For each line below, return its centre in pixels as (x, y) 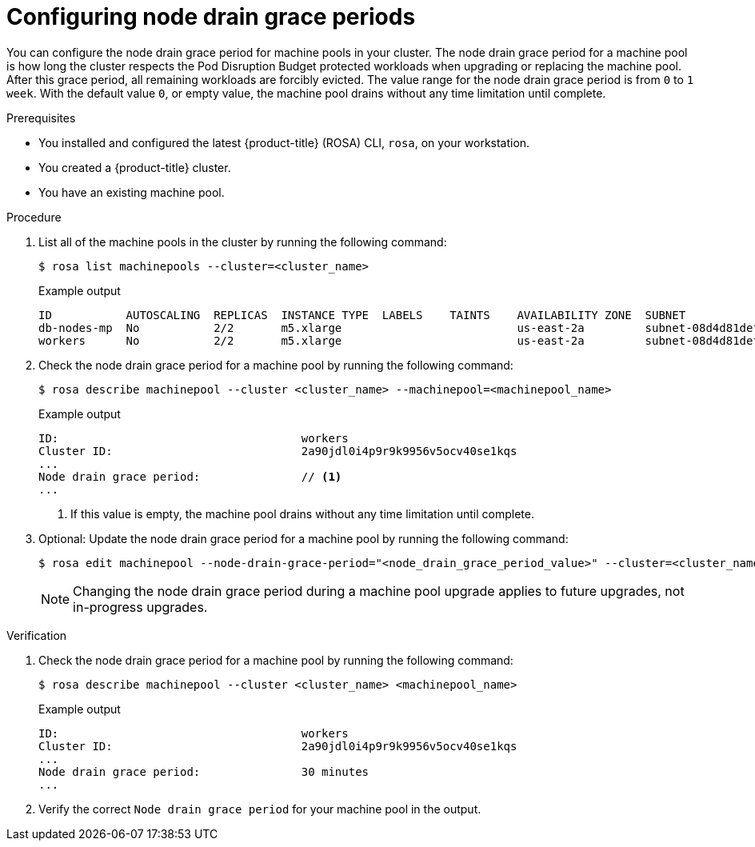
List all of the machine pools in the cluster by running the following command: (243, 242)
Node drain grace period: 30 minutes (204, 771)
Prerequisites (41, 118)
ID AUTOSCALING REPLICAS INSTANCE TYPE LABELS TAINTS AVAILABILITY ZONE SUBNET (362, 315)
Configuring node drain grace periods (211, 17)
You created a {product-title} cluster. (135, 167)
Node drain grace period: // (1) (190, 476)
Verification (37, 635)
